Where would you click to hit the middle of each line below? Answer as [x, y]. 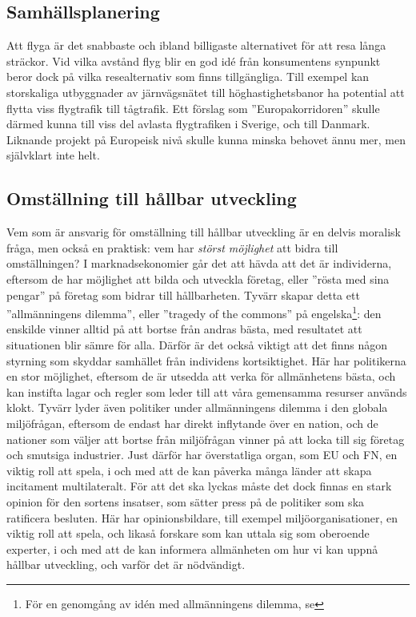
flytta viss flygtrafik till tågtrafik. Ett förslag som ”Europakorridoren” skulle [193, 108]
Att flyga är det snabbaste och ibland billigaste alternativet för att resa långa [196, 45]
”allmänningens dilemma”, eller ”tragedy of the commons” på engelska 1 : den [194, 312]
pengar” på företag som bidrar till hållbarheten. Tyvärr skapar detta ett [183, 294]
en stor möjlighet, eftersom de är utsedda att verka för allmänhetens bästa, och [201, 376]
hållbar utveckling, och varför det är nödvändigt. [126, 565]
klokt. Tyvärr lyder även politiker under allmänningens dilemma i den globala [197, 407]
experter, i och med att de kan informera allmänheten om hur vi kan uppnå [192, 548]
